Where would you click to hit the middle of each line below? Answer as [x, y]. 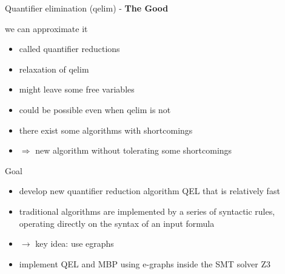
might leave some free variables [77, 89]
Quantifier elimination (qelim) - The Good [87, 8]
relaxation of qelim [54, 69]
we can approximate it [46, 28]
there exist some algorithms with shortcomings [106, 130]
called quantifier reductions [69, 49]
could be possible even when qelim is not [95, 109]
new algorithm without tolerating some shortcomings [134, 150]
